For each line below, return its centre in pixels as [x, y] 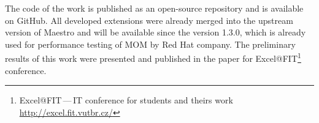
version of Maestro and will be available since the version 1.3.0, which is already [156, 32]
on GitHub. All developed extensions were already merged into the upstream [149, 20]
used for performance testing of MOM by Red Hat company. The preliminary [150, 44]
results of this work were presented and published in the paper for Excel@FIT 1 [153, 58]
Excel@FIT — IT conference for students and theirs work [126, 100]
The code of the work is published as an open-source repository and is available [154, 8]
